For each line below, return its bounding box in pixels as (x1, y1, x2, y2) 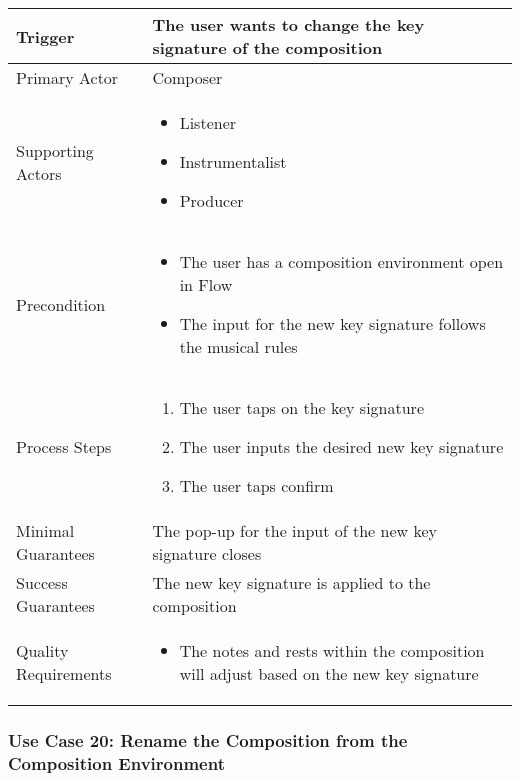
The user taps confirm (179, 474, 334, 497)
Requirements (16, 662, 112, 685)
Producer (179, 189, 244, 212)
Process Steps (16, 435, 112, 458)
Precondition (16, 292, 106, 316)
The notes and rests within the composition (179, 639, 485, 662)
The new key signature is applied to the (152, 571, 431, 594)
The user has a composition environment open (179, 250, 504, 273)
